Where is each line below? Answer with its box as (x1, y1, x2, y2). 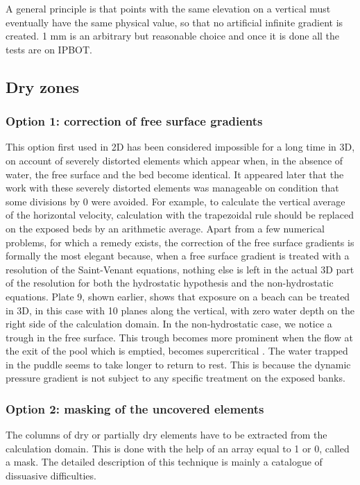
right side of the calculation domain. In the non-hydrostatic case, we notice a (6, 316, 332, 331)
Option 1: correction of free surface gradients (6, 112, 263, 130)
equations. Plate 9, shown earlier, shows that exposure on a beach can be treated (6, 289, 350, 303)
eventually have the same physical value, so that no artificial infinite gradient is (6, 15, 343, 29)
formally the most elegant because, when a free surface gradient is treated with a (6, 248, 350, 263)
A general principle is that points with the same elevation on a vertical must (6, 1, 331, 15)
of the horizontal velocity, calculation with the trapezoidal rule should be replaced (6, 207, 354, 222)
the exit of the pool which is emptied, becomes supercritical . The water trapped (6, 343, 348, 358)
